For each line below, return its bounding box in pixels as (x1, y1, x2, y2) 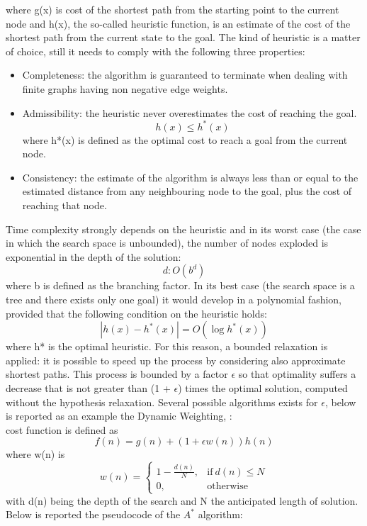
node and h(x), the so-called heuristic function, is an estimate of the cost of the (6, 16, 351, 30)
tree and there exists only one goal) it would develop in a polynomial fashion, (6, 292, 341, 306)
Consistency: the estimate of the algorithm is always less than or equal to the (22, 169, 358, 184)
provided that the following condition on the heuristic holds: (6, 306, 267, 320)
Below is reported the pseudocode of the (6, 507, 181, 522)
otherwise (207, 481, 248, 492)
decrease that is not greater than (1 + (6, 380, 171, 395)
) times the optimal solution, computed (178, 380, 348, 395)
